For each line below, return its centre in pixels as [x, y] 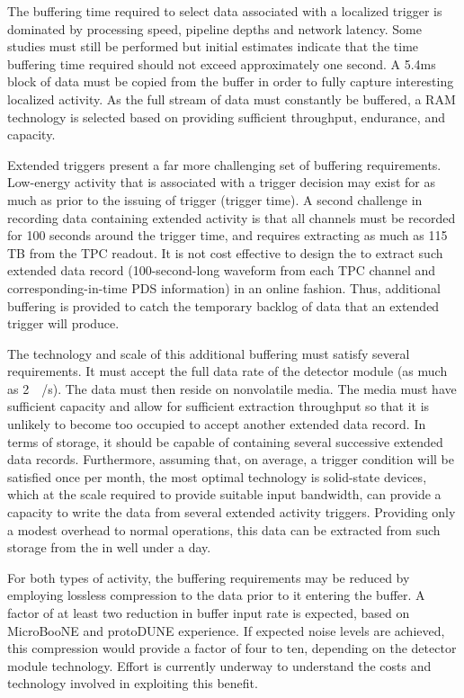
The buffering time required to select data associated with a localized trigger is [225, 11]
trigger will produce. [63, 323]
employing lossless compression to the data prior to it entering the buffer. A [216, 595]
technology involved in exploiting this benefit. [133, 683]
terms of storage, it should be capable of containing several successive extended [225, 441]
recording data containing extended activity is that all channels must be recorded [232, 217]
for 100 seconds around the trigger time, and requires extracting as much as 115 [228, 235]
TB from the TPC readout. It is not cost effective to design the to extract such [225, 252]
